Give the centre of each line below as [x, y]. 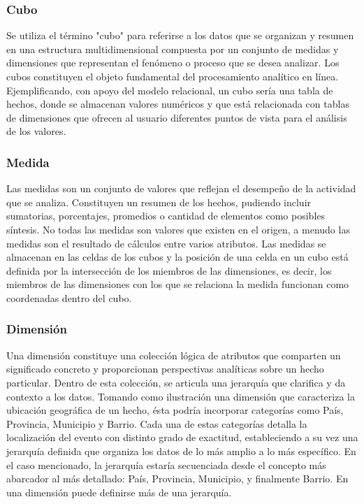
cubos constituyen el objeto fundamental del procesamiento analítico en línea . [173, 76]
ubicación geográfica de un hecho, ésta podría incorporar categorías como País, [175, 410]
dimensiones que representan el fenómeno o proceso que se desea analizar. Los [173, 63]
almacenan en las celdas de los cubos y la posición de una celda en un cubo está [177, 257]
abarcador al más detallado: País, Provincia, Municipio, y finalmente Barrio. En [177, 478]
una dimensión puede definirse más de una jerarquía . [119, 492]
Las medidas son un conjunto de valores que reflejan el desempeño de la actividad [181, 188]
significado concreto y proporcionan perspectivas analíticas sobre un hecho [165, 369]
